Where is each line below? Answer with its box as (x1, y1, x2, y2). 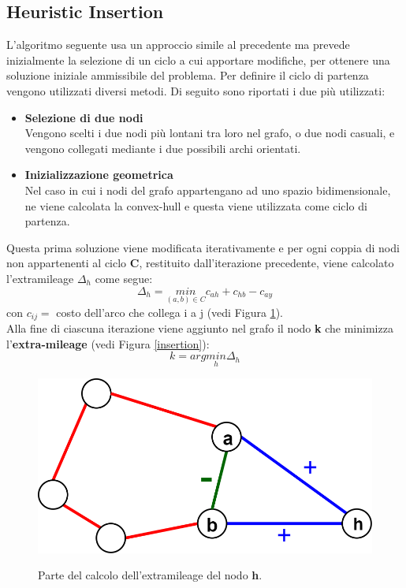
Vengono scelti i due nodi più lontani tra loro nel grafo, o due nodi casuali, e (24, 125, 395, 141)
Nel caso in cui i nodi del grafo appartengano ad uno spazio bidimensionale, (24, 181, 391, 198)
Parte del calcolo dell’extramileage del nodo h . (38, 567, 263, 583)
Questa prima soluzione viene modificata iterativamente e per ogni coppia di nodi (6, 239, 400, 255)
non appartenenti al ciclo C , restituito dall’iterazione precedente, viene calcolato (6, 255, 394, 271)
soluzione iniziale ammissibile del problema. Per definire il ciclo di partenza (6, 67, 369, 84)
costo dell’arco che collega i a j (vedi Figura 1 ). (56, 303, 283, 320)
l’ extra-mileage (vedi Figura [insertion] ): (6, 335, 210, 352)
